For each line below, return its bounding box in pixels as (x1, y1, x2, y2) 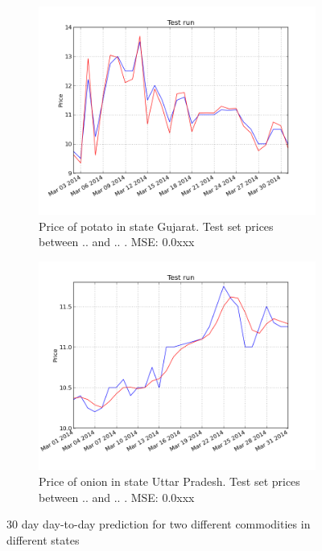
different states (6, 531, 80, 548)
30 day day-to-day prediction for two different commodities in (6, 516, 311, 532)
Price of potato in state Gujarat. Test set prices (39, 217, 274, 234)
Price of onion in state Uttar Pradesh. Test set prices (39, 472, 300, 489)
